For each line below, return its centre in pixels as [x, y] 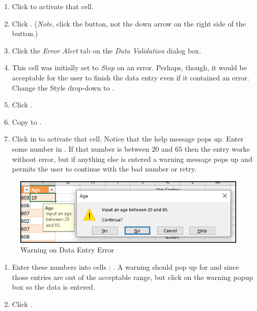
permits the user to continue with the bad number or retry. [104, 169]
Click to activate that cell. [53, 6]
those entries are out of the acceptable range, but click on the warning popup [132, 277]
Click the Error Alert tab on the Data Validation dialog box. [107, 50]
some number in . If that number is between [81, 148]
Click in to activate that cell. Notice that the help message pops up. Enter [128, 139]
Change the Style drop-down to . [63, 87]
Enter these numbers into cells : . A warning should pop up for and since [125, 267]
